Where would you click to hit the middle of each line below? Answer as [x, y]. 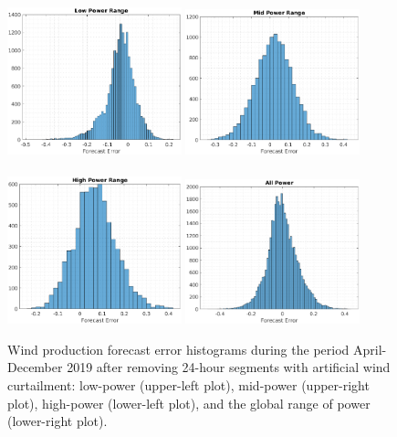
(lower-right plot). [57, 421]
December [35, 367]
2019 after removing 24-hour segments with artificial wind [229, 367]
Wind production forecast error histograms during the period [178, 349]
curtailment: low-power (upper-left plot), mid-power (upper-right [188, 384]
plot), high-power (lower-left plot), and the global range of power [189, 403]
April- [370, 349]
